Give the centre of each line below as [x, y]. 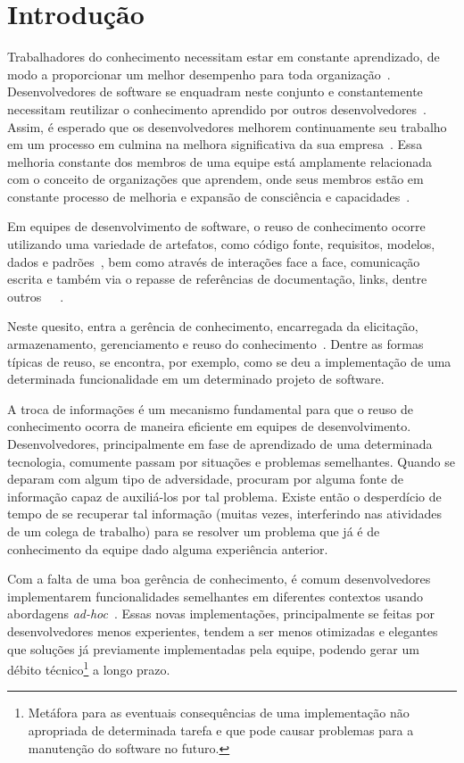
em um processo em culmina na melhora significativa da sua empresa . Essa [215, 144]
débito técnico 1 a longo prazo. [89, 668]
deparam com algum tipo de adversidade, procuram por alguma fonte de [206, 479]
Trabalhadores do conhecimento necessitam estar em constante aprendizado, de [224, 57]
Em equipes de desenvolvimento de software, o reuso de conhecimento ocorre [216, 226]
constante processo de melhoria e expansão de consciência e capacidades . [209, 196]
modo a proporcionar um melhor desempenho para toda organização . [199, 74]
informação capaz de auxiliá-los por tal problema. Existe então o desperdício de [224, 496]
